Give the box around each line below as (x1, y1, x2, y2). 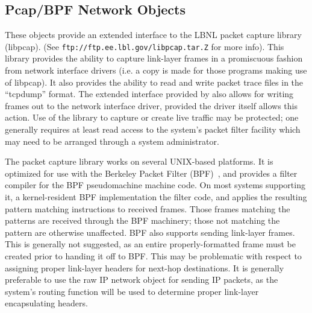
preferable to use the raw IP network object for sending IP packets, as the (5, 273, 278, 286)
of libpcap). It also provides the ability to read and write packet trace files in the (5, 75, 304, 88)
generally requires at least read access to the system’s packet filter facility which (5, 123, 301, 136)
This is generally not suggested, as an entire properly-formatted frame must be (5, 238, 296, 250)
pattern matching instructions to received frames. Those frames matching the (5, 202, 290, 215)
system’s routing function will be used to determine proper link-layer (5, 285, 259, 297)
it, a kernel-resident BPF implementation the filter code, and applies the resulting (5, 190, 307, 203)
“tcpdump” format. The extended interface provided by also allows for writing (5, 87, 294, 100)
